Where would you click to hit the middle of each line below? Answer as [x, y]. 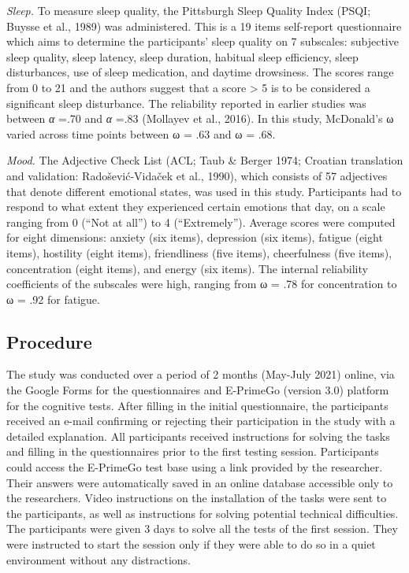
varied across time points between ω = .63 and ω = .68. [141, 133]
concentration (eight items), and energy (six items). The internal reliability [187, 268]
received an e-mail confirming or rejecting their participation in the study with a [201, 421]
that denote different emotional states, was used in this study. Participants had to [204, 191]
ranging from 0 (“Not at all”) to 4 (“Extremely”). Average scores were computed [201, 222]
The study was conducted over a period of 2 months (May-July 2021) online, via [201, 374]
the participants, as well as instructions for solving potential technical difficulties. [203, 513]
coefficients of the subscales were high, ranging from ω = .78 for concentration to [202, 284]
